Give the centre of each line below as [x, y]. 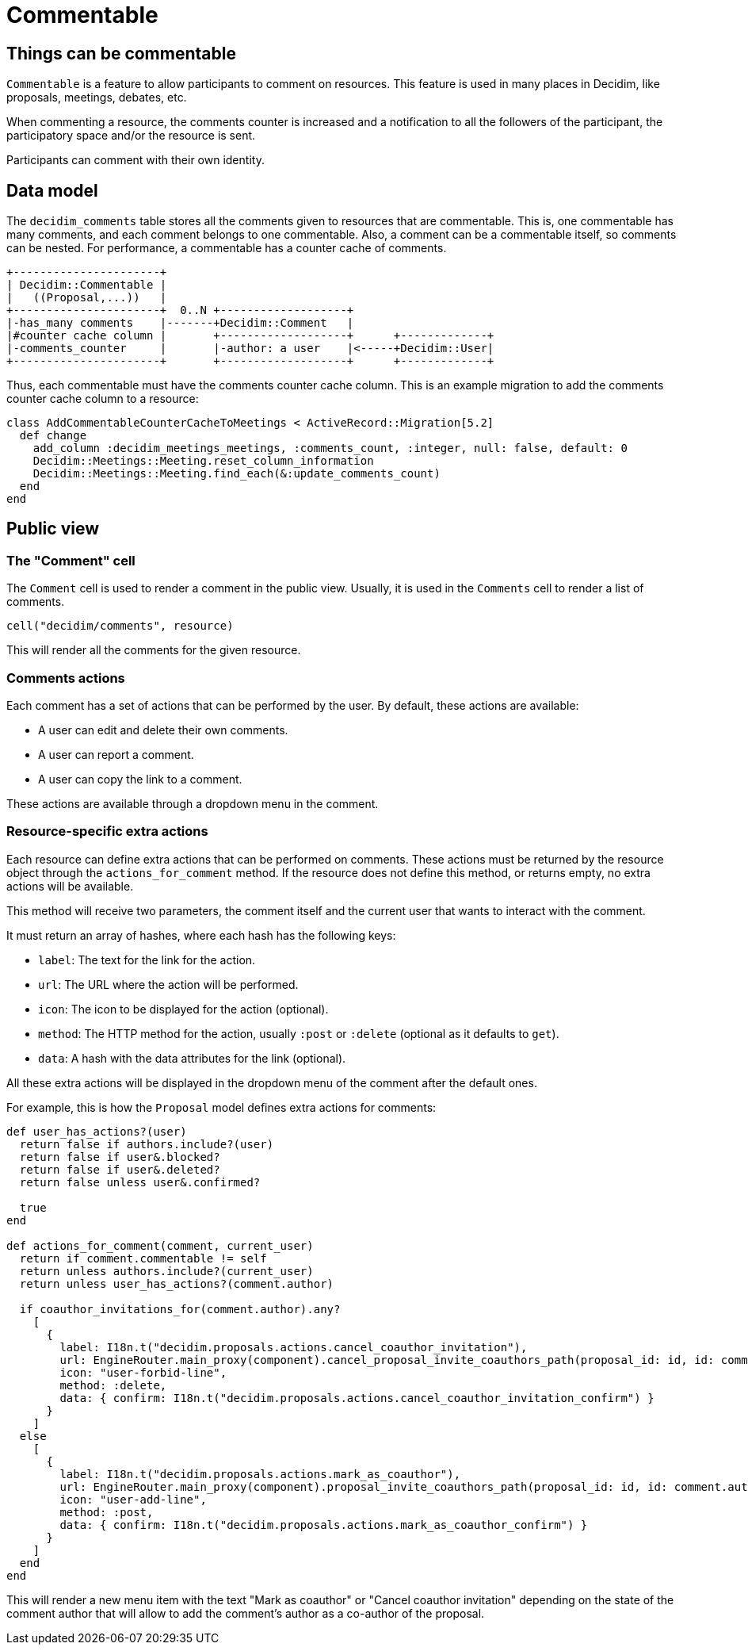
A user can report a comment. [116, 754]
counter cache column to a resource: [103, 399]
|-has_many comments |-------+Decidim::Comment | [180, 323]
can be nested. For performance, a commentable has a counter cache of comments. [227, 248]
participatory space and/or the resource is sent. [131, 136]
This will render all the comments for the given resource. [154, 650]
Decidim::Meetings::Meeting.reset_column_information [203, 461]
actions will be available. [70, 886]
